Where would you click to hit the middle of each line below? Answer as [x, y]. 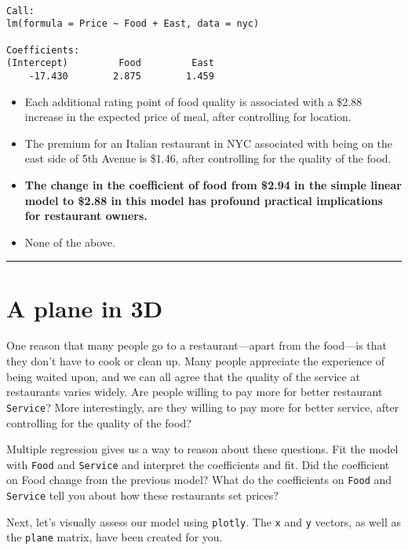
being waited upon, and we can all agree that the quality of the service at [183, 376]
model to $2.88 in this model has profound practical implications [204, 200]
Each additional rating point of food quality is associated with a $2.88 [193, 101]
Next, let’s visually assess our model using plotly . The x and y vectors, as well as [204, 521]
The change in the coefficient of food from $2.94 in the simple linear [213, 184]
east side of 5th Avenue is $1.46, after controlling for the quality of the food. [208, 158]
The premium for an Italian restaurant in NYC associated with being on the [209, 143]
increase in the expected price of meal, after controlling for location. [188, 117]
